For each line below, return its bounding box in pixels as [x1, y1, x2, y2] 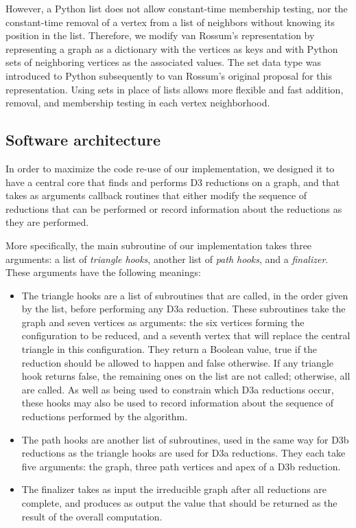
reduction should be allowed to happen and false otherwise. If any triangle [21, 355, 334, 369]
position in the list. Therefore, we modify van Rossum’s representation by [5, 28, 315, 43]
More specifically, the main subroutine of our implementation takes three [5, 238, 312, 252]
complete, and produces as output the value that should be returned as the [21, 496, 337, 510]
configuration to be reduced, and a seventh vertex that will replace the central [21, 328, 351, 343]
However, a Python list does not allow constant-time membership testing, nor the [5, 1, 348, 15]
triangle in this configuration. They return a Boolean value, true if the [21, 342, 318, 356]
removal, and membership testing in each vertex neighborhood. [5, 95, 270, 110]
